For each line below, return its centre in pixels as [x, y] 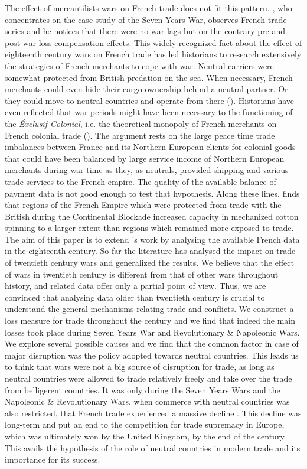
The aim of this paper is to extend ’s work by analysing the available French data [152, 239]
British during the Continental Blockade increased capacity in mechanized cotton [152, 216]
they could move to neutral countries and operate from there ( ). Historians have [150, 100]
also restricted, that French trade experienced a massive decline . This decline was [153, 413]
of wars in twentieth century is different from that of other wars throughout [142, 274]
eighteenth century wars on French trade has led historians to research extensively [153, 54]
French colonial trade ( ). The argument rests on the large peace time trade [140, 135]
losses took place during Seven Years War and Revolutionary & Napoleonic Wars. [152, 332]
